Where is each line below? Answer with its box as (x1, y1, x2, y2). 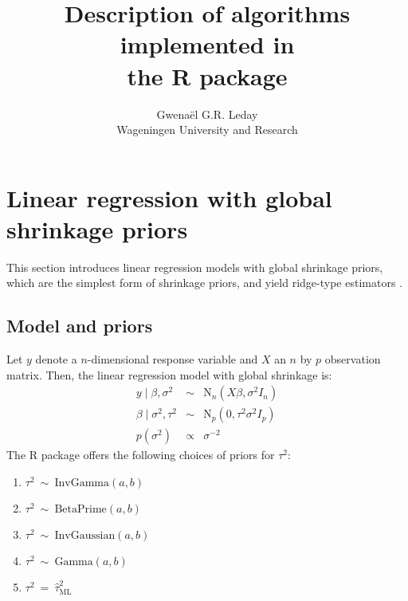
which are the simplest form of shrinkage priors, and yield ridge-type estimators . (6, 274, 402, 291)
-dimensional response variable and (87, 351, 258, 367)
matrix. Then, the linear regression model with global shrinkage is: (6, 366, 332, 383)
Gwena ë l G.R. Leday (156, 105, 258, 122)
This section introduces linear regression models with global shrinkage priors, (6, 258, 383, 275)
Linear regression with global (6, 181, 332, 214)
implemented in (120, 28, 295, 61)
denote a (35, 351, 77, 367)
